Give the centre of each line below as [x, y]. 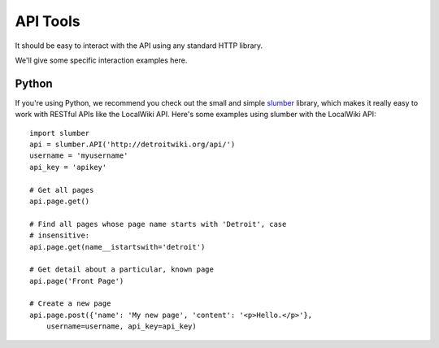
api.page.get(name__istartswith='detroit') [117, 247]
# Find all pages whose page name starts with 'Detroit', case [158, 224]
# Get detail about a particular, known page [122, 270]
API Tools [48, 21]
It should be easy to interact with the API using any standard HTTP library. [139, 46]
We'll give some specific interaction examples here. [101, 60]
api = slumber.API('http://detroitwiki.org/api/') [133, 145]
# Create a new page [70, 304]
